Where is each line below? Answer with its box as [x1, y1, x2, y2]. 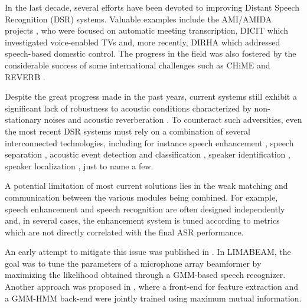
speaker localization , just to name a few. [5, 159, 153, 172]
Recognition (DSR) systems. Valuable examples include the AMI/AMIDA [5, 12, 272, 25]
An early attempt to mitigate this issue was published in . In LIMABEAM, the [5, 245, 291, 258]
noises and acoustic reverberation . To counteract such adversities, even [44, 113, 302, 126]
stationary [5, 113, 41, 126]
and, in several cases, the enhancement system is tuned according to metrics [5, 214, 280, 227]
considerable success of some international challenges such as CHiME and [5, 58, 270, 71]
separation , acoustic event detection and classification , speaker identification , [5, 148, 290, 160]
